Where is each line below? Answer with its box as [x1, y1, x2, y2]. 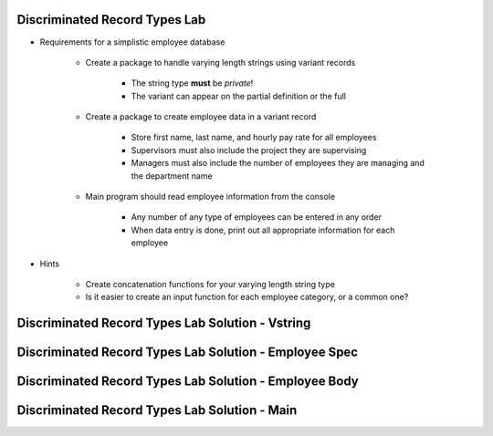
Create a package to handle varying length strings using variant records [85, 57, 356, 67]
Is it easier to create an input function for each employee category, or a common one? [85, 292, 409, 303]
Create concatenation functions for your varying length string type [85, 278, 335, 289]
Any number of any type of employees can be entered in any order [131, 212, 383, 223]
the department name [131, 170, 214, 182]
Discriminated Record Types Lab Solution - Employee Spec [16, 345, 359, 360]
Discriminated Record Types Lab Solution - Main [16, 402, 298, 419]
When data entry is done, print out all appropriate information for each [131, 224, 395, 235]
